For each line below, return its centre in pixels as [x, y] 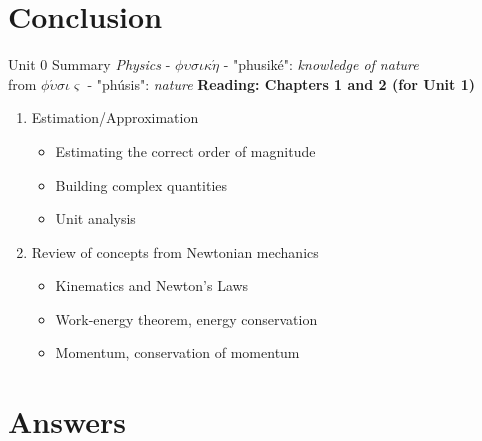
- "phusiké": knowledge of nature [321, 64]
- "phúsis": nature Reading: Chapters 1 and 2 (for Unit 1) [281, 83]
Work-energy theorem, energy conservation [186, 318]
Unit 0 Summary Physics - [89, 64]
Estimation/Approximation [115, 117]
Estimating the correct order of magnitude [185, 150]
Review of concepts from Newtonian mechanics [175, 251]
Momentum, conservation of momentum [177, 352]
